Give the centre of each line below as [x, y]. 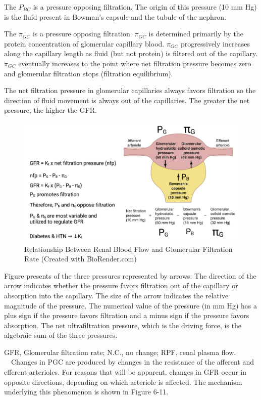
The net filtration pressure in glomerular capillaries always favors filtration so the [130, 90]
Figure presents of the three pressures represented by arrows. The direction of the [130, 275]
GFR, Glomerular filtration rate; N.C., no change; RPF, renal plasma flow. [120, 352]
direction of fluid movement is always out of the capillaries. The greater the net [127, 100]
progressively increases [215, 43]
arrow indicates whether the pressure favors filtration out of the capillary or [121, 285]
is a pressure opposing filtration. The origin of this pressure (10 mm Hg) [145, 7]
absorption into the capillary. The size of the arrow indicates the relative [116, 295]
